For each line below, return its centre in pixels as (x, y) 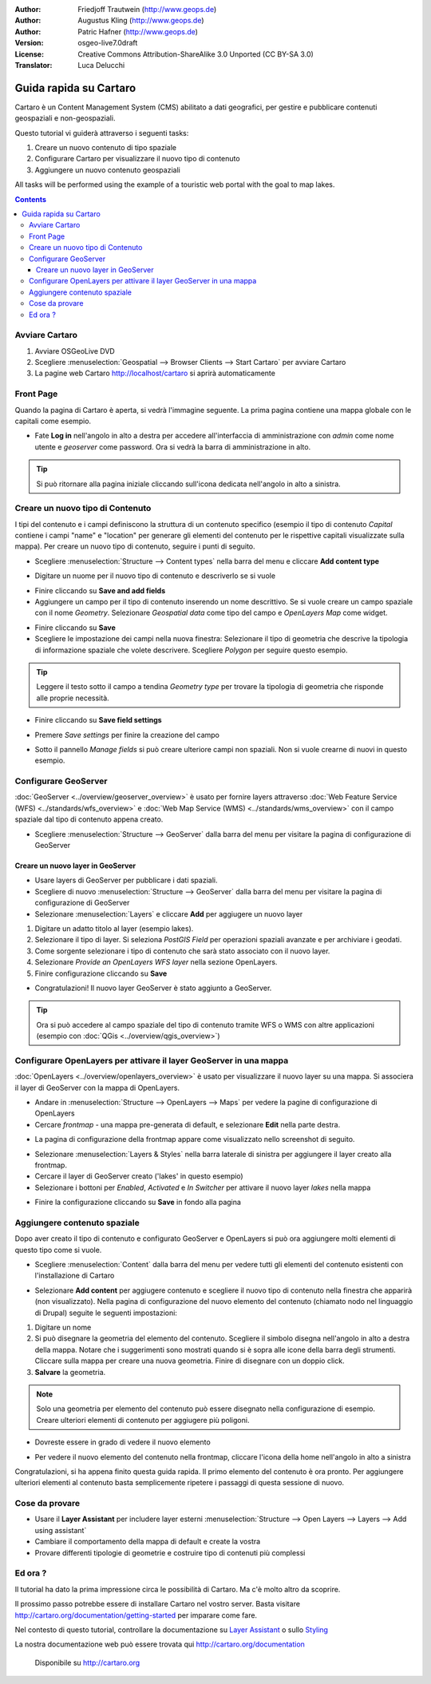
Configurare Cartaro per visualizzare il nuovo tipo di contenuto (137, 159)
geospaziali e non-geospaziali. (65, 118)
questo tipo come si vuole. (58, 1250)
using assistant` (61, 1530)
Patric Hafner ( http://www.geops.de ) (138, 31)
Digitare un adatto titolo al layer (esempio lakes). (114, 928)
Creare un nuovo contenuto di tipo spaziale (106, 148)
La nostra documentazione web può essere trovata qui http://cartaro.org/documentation (160, 1644)
